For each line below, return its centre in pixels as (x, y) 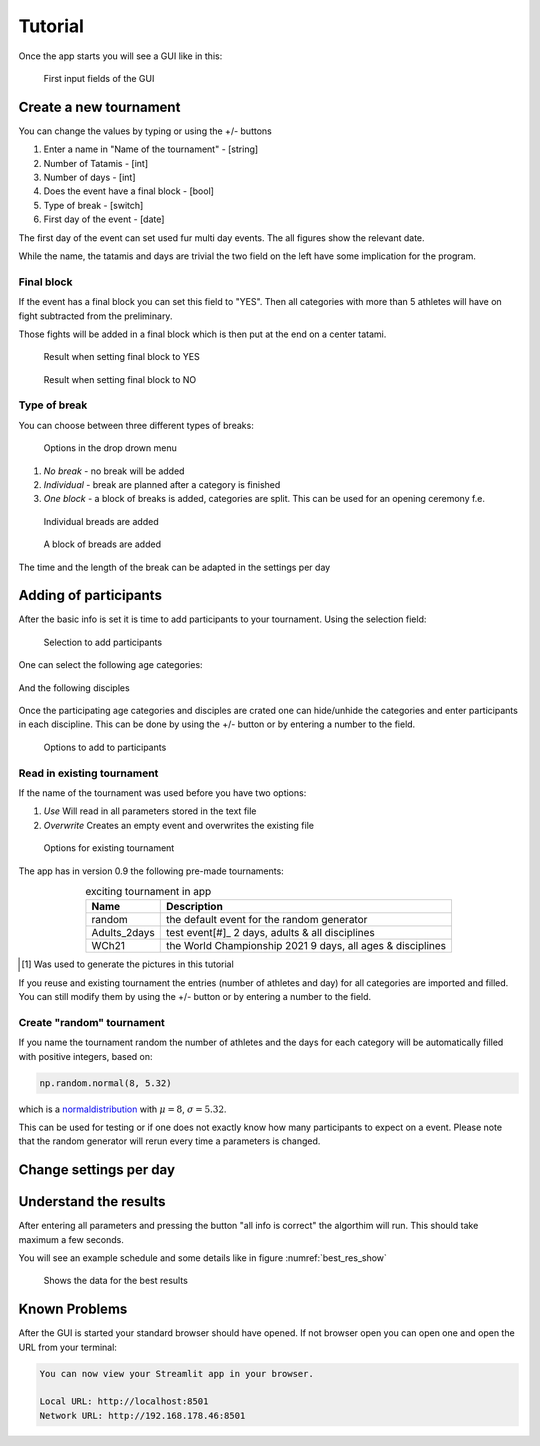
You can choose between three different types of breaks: (136, 425)
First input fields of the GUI (99, 78)
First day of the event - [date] (104, 219)
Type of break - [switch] (93, 205)
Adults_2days (123, 933)
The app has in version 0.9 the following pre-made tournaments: (151, 871)
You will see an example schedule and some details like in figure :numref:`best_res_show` (202, 1258)
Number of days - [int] (89, 177)
